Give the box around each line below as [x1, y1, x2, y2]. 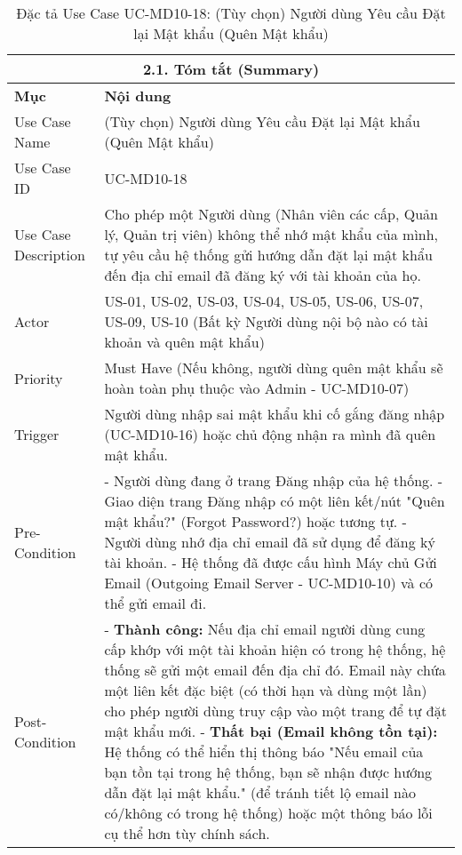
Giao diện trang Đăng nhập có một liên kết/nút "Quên [104, 491, 445, 511]
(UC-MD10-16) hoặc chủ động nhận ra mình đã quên [104, 424, 436, 444]
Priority [14, 367, 63, 388]
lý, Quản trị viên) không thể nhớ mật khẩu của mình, [104, 224, 439, 244]
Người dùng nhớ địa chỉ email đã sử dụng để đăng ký [104, 531, 435, 552]
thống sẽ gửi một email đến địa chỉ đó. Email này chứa [104, 659, 446, 680]
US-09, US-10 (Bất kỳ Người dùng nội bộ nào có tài [104, 311, 428, 332]
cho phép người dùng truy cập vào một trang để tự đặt [104, 700, 447, 721]
